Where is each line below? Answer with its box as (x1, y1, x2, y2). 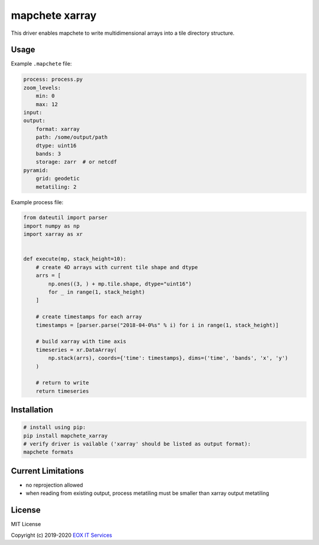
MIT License (11, 521, 41, 528)
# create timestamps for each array (35, 313, 142, 320)
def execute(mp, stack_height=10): (23, 255, 126, 262)
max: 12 (35, 101, 58, 107)
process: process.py (23, 76, 83, 83)
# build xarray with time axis (35, 338, 126, 345)
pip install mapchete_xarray (23, 432, 108, 439)
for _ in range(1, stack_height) (48, 289, 145, 295)
